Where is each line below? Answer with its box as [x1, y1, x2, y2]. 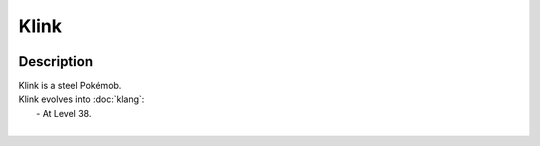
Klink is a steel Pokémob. [18, 80, 122, 92]
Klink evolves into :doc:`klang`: [18, 93, 145, 105]
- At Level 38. [36, 107, 92, 119]
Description [18, 53, 94, 70]
